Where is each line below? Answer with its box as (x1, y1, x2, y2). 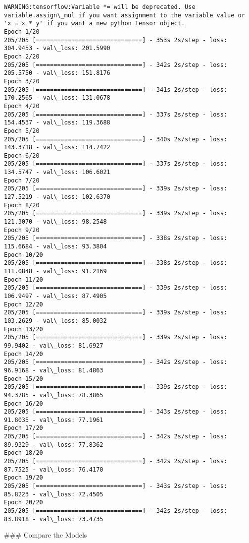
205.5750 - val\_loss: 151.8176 (4, 69, 110, 77)
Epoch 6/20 (4, 152, 40, 159)
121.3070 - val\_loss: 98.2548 (4, 218, 107, 226)
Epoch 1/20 (4, 28, 40, 35)
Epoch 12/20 (4, 301, 43, 308)
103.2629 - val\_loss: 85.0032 (4, 317, 107, 324)
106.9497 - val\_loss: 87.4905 (4, 292, 107, 300)
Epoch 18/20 (4, 449, 43, 457)
